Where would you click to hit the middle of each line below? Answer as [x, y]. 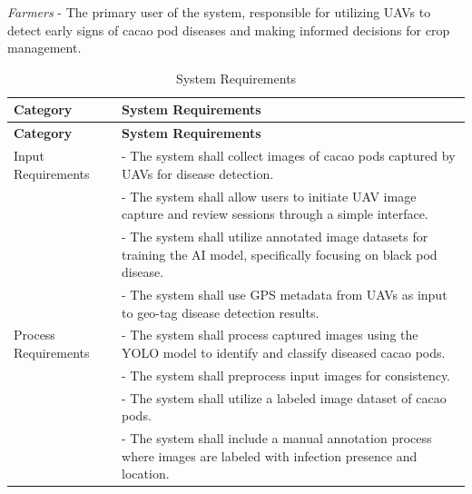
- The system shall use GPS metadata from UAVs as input [285, 294]
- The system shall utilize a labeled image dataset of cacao [284, 397]
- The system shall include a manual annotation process [277, 438]
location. [146, 474]
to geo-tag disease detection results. [221, 312]
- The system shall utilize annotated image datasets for [275, 236]
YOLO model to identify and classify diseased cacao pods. [284, 352]
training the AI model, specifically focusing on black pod [280, 254]
